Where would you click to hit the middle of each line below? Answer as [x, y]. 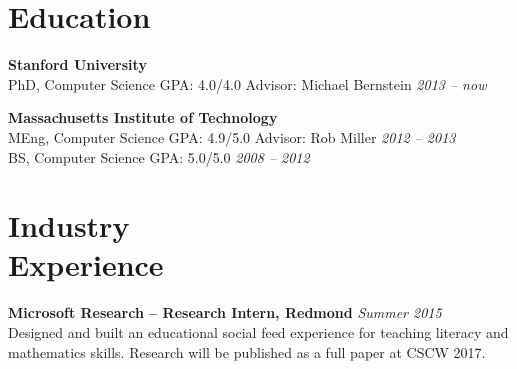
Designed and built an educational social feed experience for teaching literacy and [258, 332]
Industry [69, 225]
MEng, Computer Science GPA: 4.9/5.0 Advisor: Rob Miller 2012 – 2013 [232, 136]
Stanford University [77, 64]
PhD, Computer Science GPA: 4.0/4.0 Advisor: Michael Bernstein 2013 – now [247, 83]
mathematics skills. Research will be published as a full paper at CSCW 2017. [247, 351]
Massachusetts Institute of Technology [143, 117]
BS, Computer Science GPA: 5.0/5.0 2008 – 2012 [159, 156]
